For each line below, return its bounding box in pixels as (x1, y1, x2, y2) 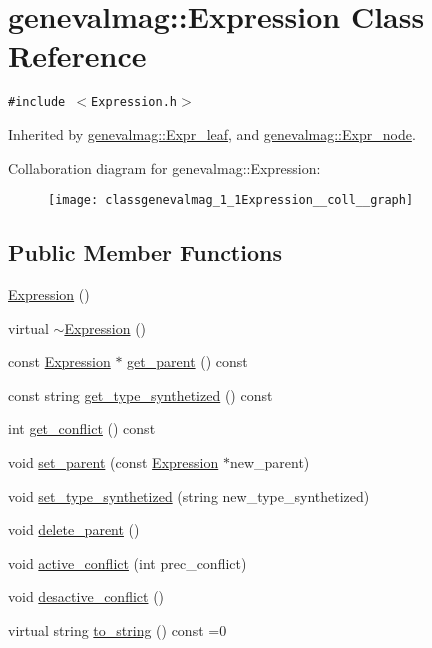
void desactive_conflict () (8, 586, 165, 607)
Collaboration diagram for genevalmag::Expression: (8, 157, 321, 178)
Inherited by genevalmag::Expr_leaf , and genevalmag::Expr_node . (8, 123, 416, 144)
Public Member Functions (8, 237, 282, 268)
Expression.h (91, 95, 177, 110)
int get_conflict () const (8, 418, 156, 439)
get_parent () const (127, 351, 248, 372)
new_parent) (229, 451, 310, 472)
